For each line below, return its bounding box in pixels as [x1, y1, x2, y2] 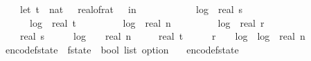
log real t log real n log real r [29, 15, 265, 29]
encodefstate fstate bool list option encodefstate [5, 42, 239, 56]
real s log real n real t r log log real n [19, 29, 305, 43]
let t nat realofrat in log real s [19, 2, 243, 16]
